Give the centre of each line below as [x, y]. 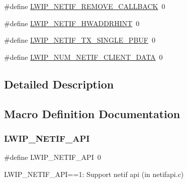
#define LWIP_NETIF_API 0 [53, 157]
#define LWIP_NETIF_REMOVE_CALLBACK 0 [85, 6]
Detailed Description [59, 84]
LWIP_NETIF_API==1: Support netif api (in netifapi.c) [94, 174]
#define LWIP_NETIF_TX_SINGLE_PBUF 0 [80, 40]
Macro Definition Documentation [92, 113]
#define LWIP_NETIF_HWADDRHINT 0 [72, 23]
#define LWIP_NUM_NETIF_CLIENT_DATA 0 [83, 57]
